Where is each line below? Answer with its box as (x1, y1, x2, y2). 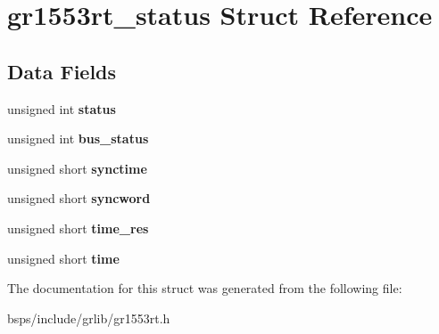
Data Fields (7, 57, 117, 85)
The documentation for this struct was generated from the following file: (7, 279, 402, 297)
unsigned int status (7, 99, 116, 118)
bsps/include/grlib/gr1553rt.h (7, 308, 170, 327)
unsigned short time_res (7, 218, 149, 237)
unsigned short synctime (7, 159, 147, 177)
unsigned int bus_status (7, 129, 149, 148)
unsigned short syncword (7, 189, 151, 208)
